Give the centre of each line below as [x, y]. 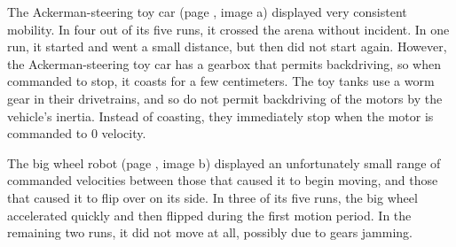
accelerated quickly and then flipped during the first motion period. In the [209, 215]
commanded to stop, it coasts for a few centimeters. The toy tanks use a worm [221, 81]
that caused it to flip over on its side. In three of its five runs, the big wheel [212, 197]
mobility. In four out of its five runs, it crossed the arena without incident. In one [228, 29]
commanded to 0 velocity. [77, 133]
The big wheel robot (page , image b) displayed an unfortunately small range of [224, 162]
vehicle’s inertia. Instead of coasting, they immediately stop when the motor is [220, 116]
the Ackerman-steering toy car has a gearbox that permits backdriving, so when [224, 63]
